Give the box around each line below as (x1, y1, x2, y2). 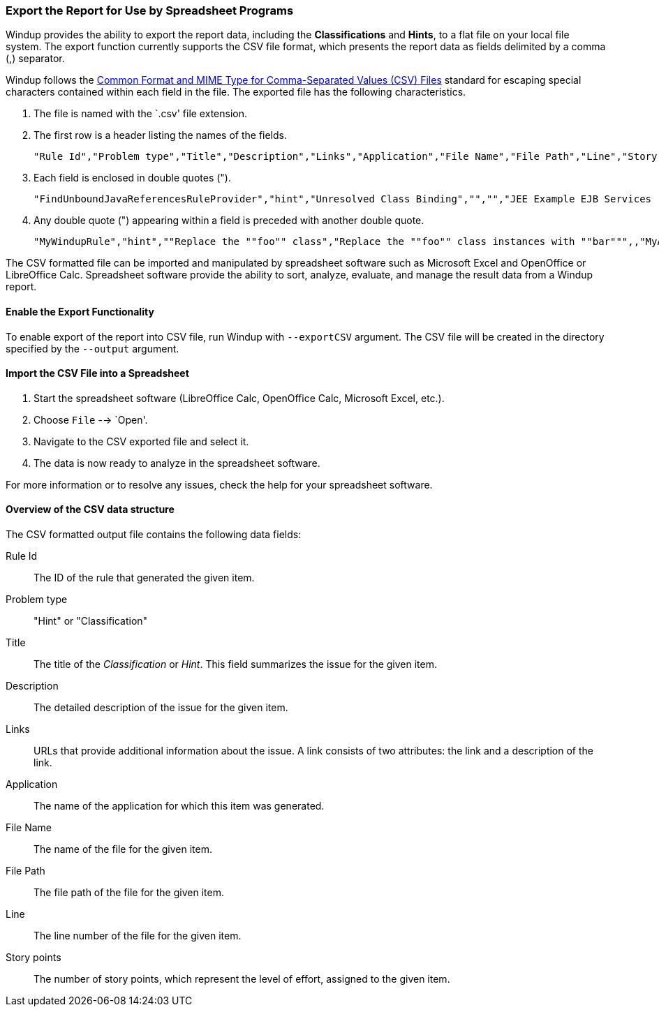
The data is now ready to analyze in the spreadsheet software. (34, 456, 320, 469)
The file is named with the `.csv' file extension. (34, 107, 247, 120)
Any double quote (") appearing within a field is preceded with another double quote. (34, 214, 424, 227)
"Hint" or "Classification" (34, 615, 148, 627)
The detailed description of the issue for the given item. (34, 701, 288, 714)
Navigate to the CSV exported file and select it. (34, 435, 249, 447)
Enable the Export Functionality (6, 305, 154, 318)
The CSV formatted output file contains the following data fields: (6, 528, 302, 541)
